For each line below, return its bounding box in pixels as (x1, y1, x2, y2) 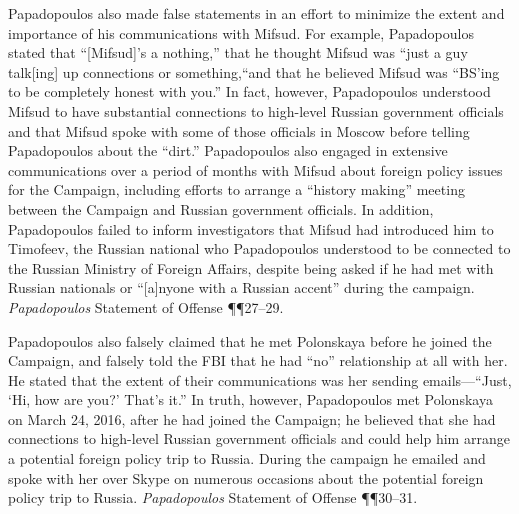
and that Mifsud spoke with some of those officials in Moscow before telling (8, 120, 470, 141)
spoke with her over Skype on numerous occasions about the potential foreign (8, 467, 484, 488)
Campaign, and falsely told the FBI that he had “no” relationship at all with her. (8, 350, 508, 371)
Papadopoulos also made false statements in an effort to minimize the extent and (8, 3, 505, 23)
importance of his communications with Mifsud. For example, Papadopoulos (8, 22, 474, 43)
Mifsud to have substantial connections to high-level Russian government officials (8, 100, 504, 121)
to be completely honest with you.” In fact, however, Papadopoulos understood (8, 81, 491, 102)
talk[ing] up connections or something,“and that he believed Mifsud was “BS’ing (8, 61, 500, 82)
